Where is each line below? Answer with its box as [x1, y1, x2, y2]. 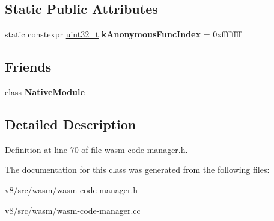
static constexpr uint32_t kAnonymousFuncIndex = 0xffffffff [5, 28, 242, 40]
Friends [5, 57, 52, 76]
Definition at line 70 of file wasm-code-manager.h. [5, 143, 188, 155]
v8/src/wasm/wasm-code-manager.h [5, 183, 138, 196]
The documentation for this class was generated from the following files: [5, 163, 270, 176]
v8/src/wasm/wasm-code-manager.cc [5, 204, 141, 216]
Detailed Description [5, 114, 136, 133]
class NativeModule [5, 86, 85, 98]
